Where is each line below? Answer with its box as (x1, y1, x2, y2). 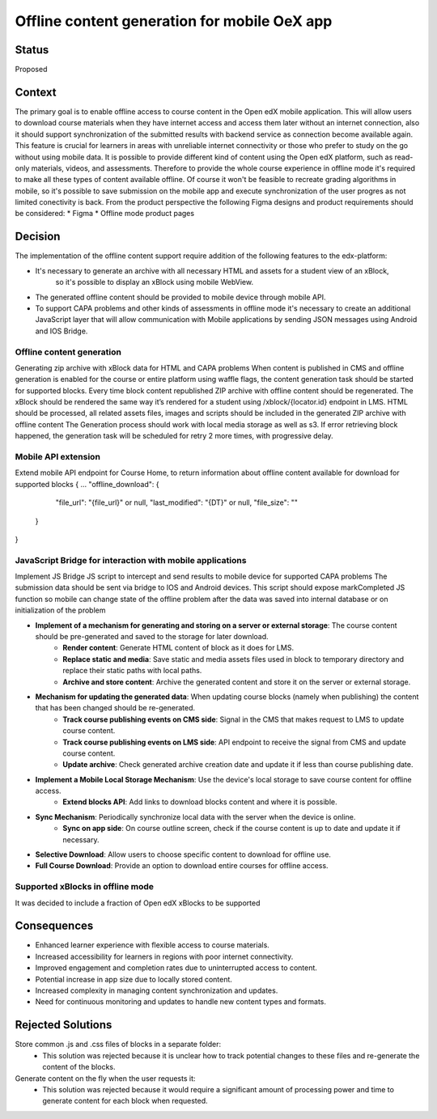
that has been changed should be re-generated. (35, 703, 196, 713)
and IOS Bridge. (35, 326, 88, 336)
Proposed (15, 65, 48, 74)
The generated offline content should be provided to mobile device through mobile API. (35, 292, 326, 302)
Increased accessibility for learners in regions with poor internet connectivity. (35, 952, 294, 961)
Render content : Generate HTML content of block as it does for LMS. (62, 643, 295, 653)
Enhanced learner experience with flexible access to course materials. (35, 940, 270, 950)
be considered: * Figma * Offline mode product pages (15, 209, 194, 218)
